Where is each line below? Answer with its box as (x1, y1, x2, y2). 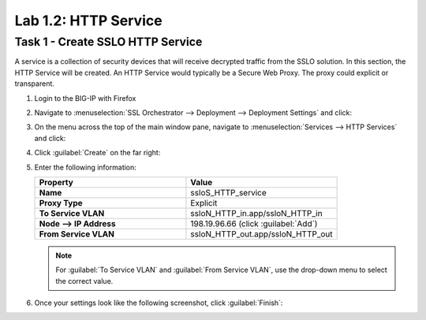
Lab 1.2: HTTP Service (14, 12, 163, 29)
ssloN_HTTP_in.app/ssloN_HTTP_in (190, 207, 323, 218)
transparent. (14, 79, 55, 88)
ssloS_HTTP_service (190, 187, 267, 198)
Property (39, 177, 74, 188)
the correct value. (55, 276, 114, 285)
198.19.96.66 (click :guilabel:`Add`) (190, 218, 318, 229)
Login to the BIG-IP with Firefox (34, 93, 136, 102)
